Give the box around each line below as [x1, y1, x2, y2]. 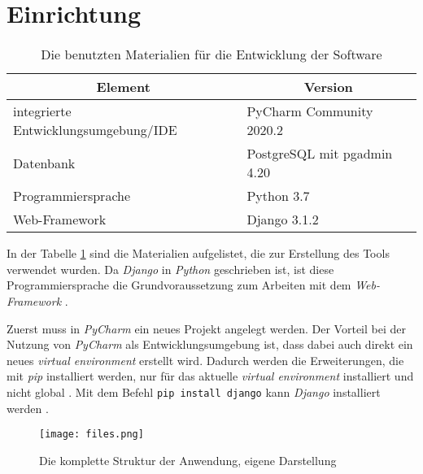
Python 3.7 [246, 186, 310, 206]
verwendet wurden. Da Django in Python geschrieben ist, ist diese [7, 260, 334, 277]
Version [303, 77, 353, 97]
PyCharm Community [246, 102, 373, 121]
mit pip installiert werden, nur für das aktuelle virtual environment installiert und [7, 367, 414, 385]
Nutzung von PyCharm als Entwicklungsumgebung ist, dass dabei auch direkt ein [7, 336, 413, 353]
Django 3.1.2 [246, 210, 319, 229]
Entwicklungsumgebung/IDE [13, 120, 177, 140]
